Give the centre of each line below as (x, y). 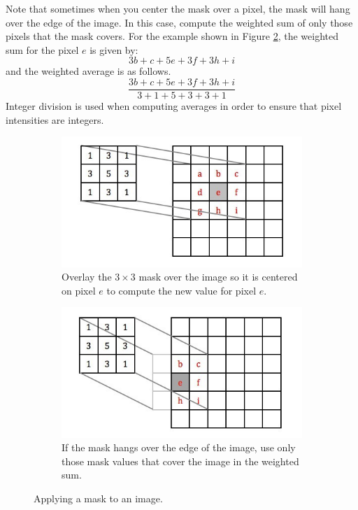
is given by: (114, 49)
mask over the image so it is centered (218, 277)
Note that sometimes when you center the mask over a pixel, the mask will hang (178, 8)
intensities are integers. (55, 119)
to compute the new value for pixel (181, 290)
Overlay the (87, 277)
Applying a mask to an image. (98, 498)
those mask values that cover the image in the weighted (180, 461)
